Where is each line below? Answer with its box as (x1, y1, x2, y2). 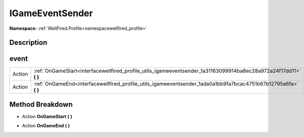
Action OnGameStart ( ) (22, 113, 72, 119)
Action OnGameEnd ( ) (22, 123, 70, 129)
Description (9, 38, 48, 47)
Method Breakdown (9, 100, 73, 109)
